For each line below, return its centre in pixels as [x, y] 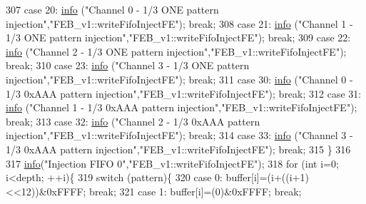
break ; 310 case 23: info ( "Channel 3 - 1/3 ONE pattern [128, 65]
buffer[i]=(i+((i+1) [267, 177]
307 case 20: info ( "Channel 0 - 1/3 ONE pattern [112, 9]
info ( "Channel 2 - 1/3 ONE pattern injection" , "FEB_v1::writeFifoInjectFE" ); [176, 51]
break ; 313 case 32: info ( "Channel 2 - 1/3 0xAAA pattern [133, 121]
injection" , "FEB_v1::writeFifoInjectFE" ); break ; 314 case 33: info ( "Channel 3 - [179, 135]
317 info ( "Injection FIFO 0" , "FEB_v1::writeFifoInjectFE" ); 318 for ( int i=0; [172, 163]
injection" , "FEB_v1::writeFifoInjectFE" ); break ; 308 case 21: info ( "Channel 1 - [179, 23]
